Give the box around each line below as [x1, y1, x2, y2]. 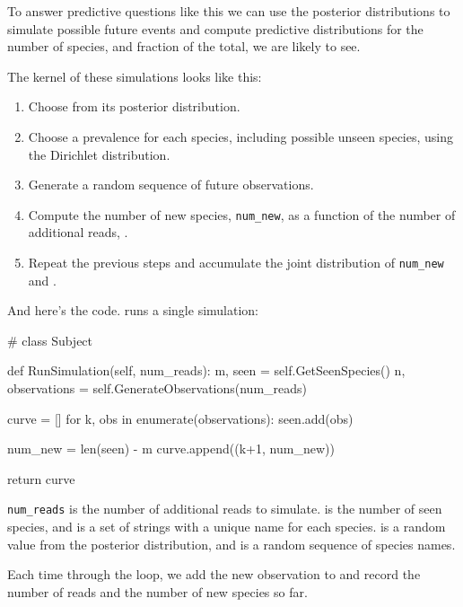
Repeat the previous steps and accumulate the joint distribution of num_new [28, 253, 444, 271]
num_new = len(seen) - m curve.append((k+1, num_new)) [7, 439, 335, 458]
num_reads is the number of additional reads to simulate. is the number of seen [7, 499, 442, 518]
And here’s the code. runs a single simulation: [7, 301, 258, 320]
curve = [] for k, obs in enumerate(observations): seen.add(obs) [7, 409, 354, 427]
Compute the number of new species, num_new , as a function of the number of [28, 205, 456, 224]
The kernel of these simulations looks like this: [7, 66, 262, 85]
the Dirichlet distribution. [28, 145, 170, 163]
